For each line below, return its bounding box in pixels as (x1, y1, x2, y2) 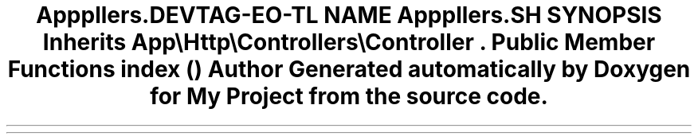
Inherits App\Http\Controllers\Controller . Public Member (42, 29, 656, 56)
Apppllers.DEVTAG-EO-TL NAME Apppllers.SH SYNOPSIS (36, 2, 662, 29)
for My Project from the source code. (150, 83, 548, 110)
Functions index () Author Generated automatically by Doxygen (7, 56, 691, 83)
